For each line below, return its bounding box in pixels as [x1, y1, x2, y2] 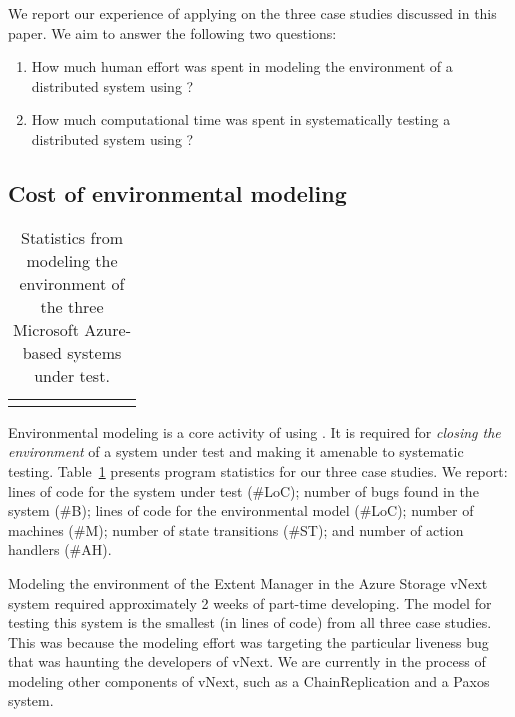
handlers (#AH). [8, 539, 112, 560]
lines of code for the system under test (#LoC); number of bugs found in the [8, 480, 479, 501]
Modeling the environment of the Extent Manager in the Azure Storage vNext [8, 572, 488, 593]
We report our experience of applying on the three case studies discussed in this [8, 3, 497, 23]
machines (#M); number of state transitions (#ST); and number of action [8, 519, 464, 540]
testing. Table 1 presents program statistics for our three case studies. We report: [8, 460, 508, 481]
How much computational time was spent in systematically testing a [31, 109, 451, 130]
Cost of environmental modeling [8, 177, 347, 208]
